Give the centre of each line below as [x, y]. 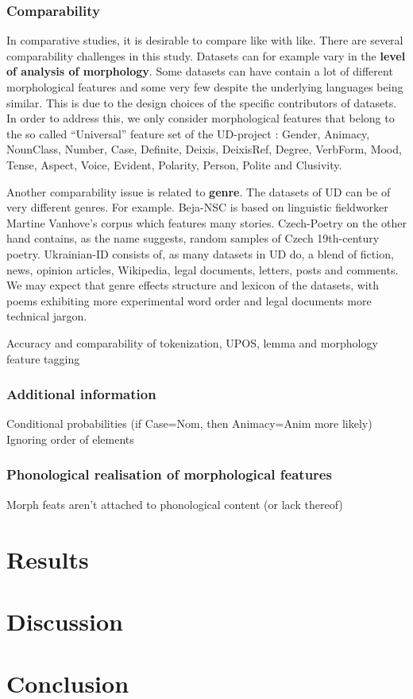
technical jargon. [47, 316]
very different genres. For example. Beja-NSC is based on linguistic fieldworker [197, 207]
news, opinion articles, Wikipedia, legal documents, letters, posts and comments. [203, 269]
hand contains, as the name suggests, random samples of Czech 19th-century [193, 238]
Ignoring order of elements [70, 439]
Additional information [81, 394]
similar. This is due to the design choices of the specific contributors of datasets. [202, 102]
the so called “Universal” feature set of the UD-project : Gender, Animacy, [188, 133]
